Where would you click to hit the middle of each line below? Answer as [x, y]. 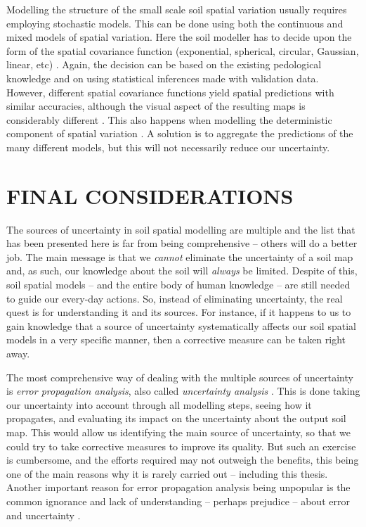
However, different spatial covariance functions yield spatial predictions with [170, 92]
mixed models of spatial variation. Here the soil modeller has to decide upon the [179, 37]
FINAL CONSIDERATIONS [150, 195]
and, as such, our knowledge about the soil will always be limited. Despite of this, [182, 271]
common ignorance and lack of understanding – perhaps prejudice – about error [178, 501]
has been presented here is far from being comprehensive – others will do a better [182, 243]
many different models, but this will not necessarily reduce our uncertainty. [168, 147]
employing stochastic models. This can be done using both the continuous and [175, 23]
